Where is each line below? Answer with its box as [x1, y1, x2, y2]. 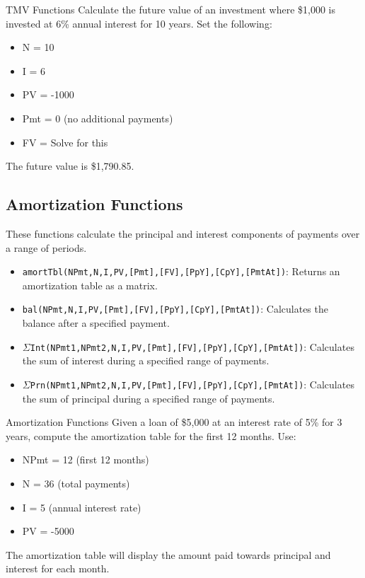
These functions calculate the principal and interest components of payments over [6, 226, 360, 241]
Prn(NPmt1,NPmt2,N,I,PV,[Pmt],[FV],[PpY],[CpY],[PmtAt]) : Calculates [30, 376, 354, 391]
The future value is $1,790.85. [6, 158, 134, 173]
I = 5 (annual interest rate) [22, 499, 141, 514]
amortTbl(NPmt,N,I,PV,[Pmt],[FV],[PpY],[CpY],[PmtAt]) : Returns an [22, 264, 340, 279]
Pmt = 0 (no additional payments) [22, 110, 173, 125]
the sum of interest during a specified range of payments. [22, 353, 270, 368]
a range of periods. [6, 240, 87, 255]
